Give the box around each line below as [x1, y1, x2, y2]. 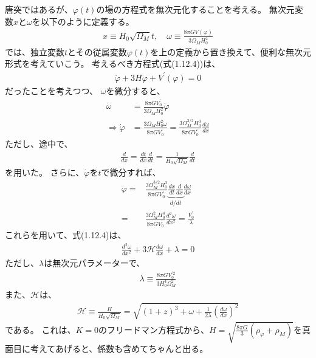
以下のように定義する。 [40, 15, 134, 27]
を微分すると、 [106, 84, 165, 97]
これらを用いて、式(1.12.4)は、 [5, 229, 126, 241]
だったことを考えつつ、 [5, 84, 98, 97]
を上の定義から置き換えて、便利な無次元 [150, 45, 311, 58]
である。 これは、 [5, 323, 76, 336]
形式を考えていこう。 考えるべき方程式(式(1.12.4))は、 [5, 57, 221, 70]
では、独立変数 [5, 45, 64, 58]
